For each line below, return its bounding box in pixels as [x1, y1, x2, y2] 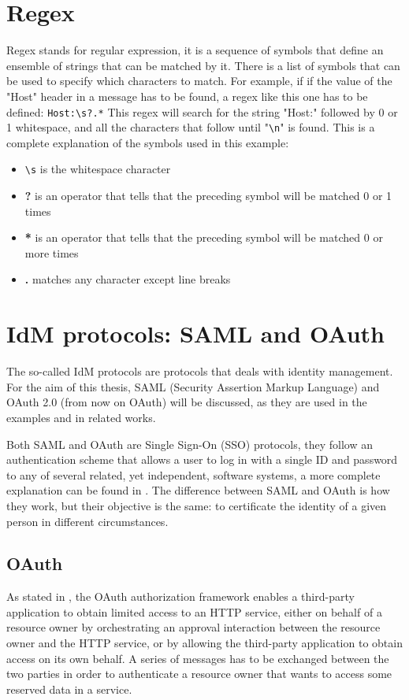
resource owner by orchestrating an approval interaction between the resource [6, 619, 381, 635]
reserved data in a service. [6, 680, 132, 697]
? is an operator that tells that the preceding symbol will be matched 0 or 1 [24, 187, 392, 204]
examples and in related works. [6, 409, 156, 425]
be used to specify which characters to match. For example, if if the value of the [6, 72, 392, 89]
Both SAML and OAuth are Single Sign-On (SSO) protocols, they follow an [6, 435, 373, 452]
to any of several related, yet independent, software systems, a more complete [6, 466, 381, 483]
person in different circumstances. [6, 513, 169, 529]
